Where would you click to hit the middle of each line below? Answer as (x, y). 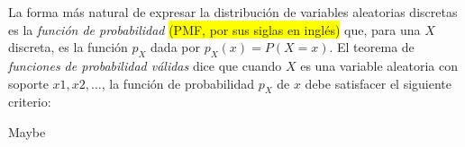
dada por (175, 47)
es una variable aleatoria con (379, 65)
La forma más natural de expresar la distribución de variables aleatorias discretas (233, 12)
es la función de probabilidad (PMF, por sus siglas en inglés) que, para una (214, 29)
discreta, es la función (68, 47)
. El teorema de (372, 47)
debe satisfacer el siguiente (378, 83)
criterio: (30, 102)
